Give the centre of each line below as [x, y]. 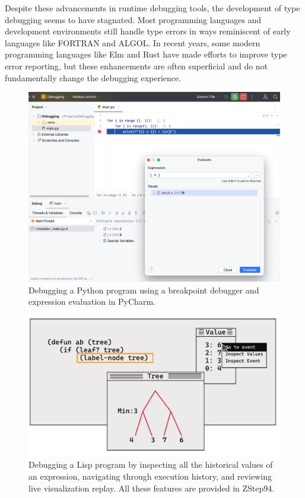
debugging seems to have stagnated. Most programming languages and [133, 19]
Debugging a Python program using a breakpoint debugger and [144, 290]
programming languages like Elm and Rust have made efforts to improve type [146, 54]
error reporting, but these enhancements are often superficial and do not [136, 66]
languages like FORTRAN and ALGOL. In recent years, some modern [133, 42]
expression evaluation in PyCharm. [92, 301]
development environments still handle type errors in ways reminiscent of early [148, 31]
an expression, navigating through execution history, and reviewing [150, 476]
